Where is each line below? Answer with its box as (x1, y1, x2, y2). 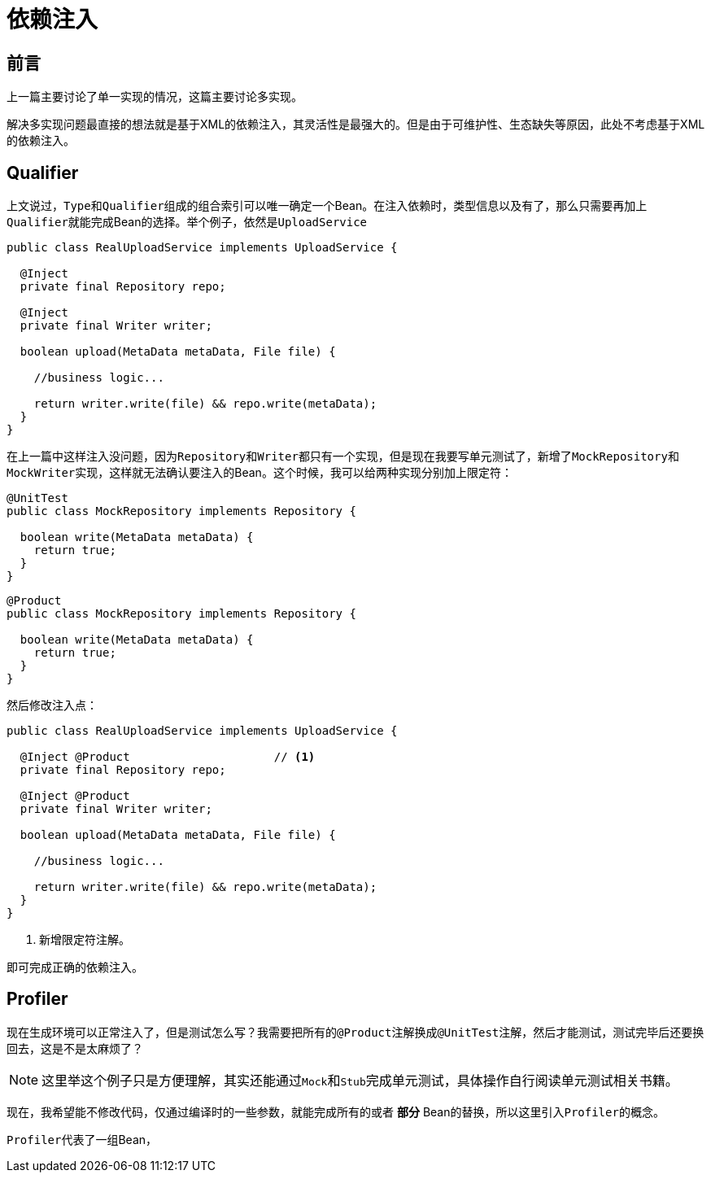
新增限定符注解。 (39, 932, 130, 947)
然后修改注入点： (7, 698, 98, 713)
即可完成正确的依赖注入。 (7, 960, 143, 975)
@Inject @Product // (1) (20, 750, 316, 764)
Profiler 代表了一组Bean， (7, 1132, 158, 1146)
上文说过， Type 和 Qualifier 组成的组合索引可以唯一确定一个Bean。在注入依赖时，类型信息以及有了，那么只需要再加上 (7, 199, 648, 213)
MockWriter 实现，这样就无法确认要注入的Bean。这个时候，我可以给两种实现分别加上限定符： (7, 465, 513, 480)
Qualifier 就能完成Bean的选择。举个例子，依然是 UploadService (7, 215, 368, 229)
